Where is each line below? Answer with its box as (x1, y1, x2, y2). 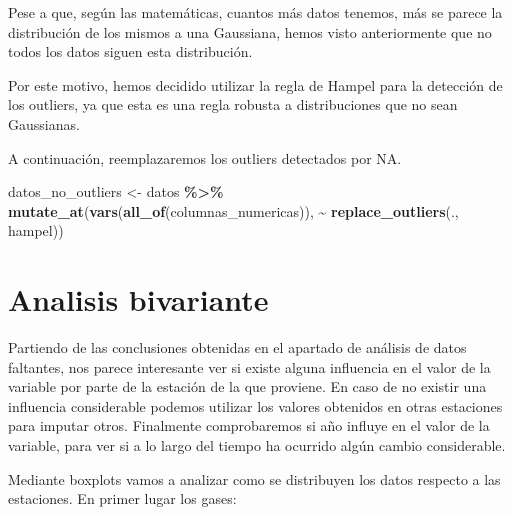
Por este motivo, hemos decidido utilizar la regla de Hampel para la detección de (8, 74, 503, 95)
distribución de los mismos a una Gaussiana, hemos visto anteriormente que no (8, 21, 492, 42)
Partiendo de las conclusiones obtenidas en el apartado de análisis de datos (8, 337, 467, 358)
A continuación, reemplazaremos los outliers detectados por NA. (8, 147, 402, 168)
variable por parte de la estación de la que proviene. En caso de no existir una (8, 376, 487, 397)
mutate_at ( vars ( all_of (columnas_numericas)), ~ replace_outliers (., (8, 200, 459, 221)
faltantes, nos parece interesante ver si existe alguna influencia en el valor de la (8, 356, 491, 377)
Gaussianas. (8, 113, 80, 134)
